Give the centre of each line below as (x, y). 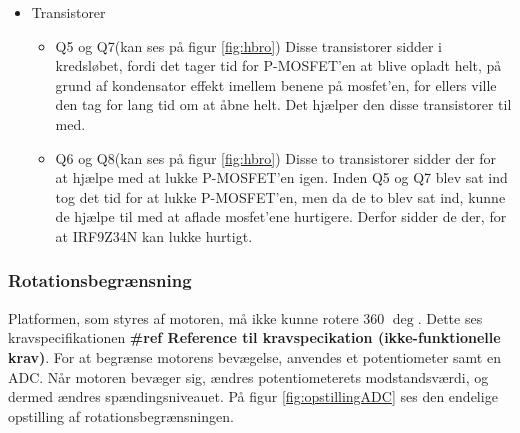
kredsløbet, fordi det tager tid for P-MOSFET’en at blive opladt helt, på (278, 65)
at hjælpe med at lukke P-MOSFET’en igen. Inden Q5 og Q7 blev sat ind (281, 177)
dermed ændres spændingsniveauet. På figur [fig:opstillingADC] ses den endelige (253, 396)
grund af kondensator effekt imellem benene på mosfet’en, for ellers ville (276, 84)
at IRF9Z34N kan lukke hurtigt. (154, 235)
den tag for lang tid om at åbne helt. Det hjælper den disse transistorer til (283, 104)
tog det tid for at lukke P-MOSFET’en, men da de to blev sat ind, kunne (280, 196)
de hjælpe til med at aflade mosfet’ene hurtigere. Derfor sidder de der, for (281, 216)
